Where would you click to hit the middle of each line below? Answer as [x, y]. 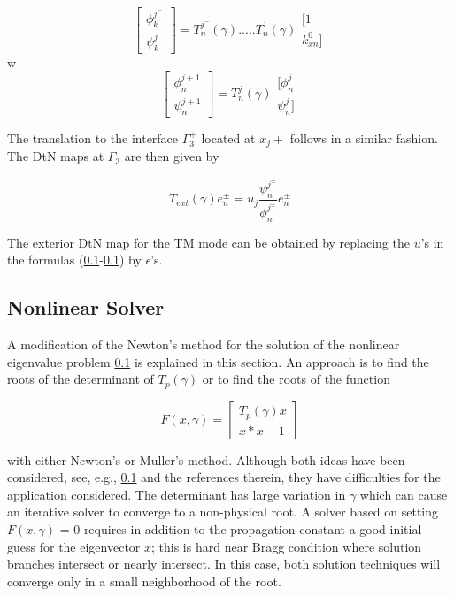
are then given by [172, 156]
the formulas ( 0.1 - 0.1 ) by [74, 260]
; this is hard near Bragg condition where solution [287, 546]
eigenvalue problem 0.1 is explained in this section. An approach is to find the [218, 361]
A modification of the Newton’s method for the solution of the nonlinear [204, 344]
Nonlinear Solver [86, 307]
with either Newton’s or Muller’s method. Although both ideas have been [206, 459]
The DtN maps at [56, 156]
